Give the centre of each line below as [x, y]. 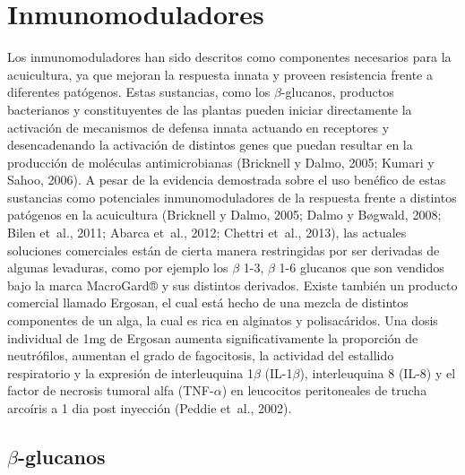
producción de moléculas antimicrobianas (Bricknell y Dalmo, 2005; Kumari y [221, 162]
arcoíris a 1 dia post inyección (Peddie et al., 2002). [150, 408]
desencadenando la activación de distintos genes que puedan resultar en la [210, 145]
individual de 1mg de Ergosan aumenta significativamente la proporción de [213, 337]
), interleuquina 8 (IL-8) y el [378, 372]
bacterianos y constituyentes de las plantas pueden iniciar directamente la [210, 109]
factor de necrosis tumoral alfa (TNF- [111, 390]
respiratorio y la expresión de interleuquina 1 [130, 372]
